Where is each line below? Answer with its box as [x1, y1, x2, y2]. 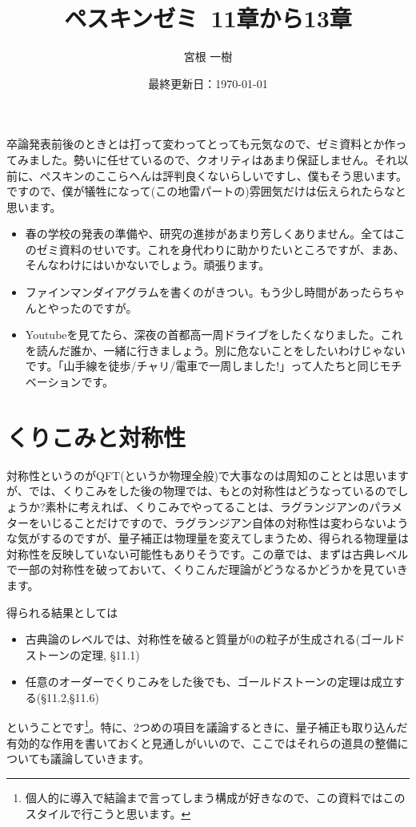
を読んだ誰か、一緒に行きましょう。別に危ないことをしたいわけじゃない [25, 341, 406, 358]
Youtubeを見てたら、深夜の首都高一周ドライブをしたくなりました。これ [25, 326, 403, 343]
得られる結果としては [6, 603, 118, 620]
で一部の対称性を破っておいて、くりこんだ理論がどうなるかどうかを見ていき [6, 561, 408, 578]
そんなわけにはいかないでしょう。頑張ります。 [25, 256, 270, 273]
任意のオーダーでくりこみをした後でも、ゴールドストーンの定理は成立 [25, 673, 394, 690]
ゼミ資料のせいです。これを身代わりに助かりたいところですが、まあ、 [36, 240, 405, 257]
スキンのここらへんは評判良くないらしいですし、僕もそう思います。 [50, 167, 408, 184]
